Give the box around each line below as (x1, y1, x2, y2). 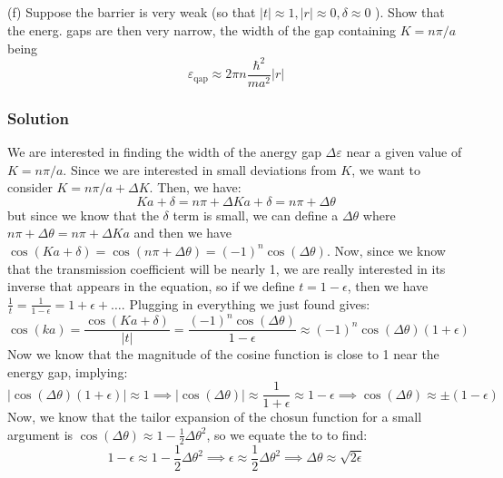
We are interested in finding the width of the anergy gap (7, 141, 321, 161)
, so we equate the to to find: (206, 424, 368, 444)
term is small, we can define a (173, 205, 339, 224)
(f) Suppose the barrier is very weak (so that (7, 3, 256, 22)
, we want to (351, 160, 421, 179)
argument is (7, 424, 74, 444)
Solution (7, 106, 69, 129)
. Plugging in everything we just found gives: (121, 294, 370, 313)
